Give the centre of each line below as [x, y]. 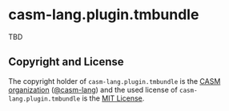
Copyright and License [66, 62]
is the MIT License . [113, 98]
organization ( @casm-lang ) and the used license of [93, 89]
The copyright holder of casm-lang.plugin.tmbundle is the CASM [114, 81]
